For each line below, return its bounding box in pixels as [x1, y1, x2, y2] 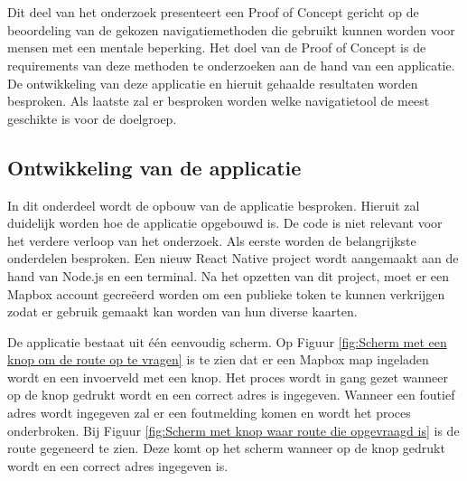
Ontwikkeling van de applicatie [7, 153, 302, 181]
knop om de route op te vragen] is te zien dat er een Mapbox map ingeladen [7, 350, 429, 369]
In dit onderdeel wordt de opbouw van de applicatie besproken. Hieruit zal [7, 195, 420, 214]
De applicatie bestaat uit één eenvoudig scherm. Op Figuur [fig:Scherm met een [7, 332, 447, 351]
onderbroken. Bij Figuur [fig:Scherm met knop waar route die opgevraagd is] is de [7, 420, 460, 439]
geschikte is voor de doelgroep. [7, 108, 177, 127]
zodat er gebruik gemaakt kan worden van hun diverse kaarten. [7, 302, 358, 321]
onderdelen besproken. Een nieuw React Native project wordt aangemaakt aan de [7, 249, 459, 268]
